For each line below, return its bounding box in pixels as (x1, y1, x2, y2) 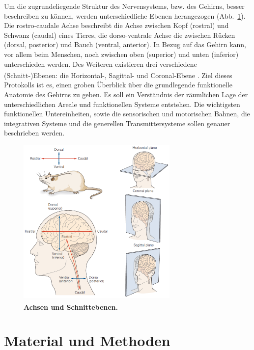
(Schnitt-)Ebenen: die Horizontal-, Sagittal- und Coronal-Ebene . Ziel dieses (4, 70, 232, 80)
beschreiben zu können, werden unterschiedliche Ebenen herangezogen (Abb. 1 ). (4, 10, 246, 21)
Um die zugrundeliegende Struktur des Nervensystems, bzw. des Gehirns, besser (4, 1, 245, 11)
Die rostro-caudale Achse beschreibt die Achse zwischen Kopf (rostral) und (4, 20, 229, 30)
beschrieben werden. (4, 128, 65, 138)
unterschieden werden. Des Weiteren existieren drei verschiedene (4, 58, 197, 69)
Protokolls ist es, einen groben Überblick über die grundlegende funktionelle (4, 80, 233, 90)
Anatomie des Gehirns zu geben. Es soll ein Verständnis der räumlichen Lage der (4, 89, 248, 99)
